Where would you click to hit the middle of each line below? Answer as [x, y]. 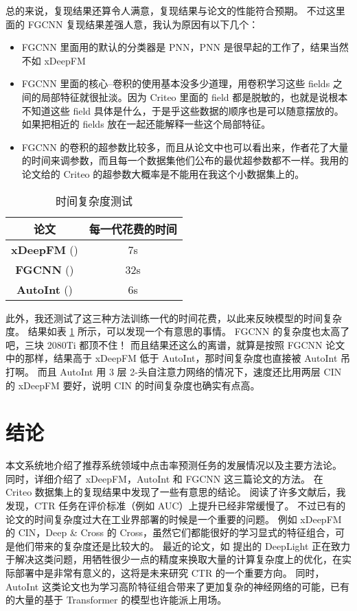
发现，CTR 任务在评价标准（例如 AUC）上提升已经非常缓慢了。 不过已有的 [176, 505]
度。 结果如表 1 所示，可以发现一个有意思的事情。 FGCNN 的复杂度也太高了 [178, 331]
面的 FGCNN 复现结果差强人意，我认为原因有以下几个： [132, 24]
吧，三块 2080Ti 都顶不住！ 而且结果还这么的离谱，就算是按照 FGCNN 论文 [175, 344]
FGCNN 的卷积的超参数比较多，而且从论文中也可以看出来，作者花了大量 [185, 147]
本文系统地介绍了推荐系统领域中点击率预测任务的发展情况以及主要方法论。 [174, 465]
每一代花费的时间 [133, 229]
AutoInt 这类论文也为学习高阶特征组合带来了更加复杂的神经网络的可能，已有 [177, 586]
